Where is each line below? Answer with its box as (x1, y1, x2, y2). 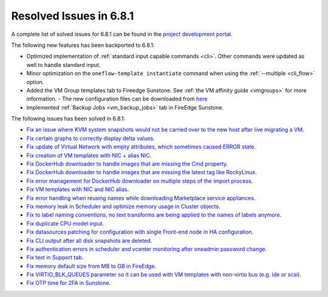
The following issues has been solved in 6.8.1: (11, 115, 126, 122)
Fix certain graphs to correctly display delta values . (26, 135, 155, 142)
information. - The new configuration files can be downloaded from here (26, 95, 208, 103)
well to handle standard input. (26, 61, 101, 68)
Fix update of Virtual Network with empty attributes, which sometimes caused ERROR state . (26, 143, 256, 150)
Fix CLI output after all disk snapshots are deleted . (26, 237, 152, 244)
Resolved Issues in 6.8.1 (11, 9, 134, 23)
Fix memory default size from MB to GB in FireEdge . (26, 262, 157, 270)
